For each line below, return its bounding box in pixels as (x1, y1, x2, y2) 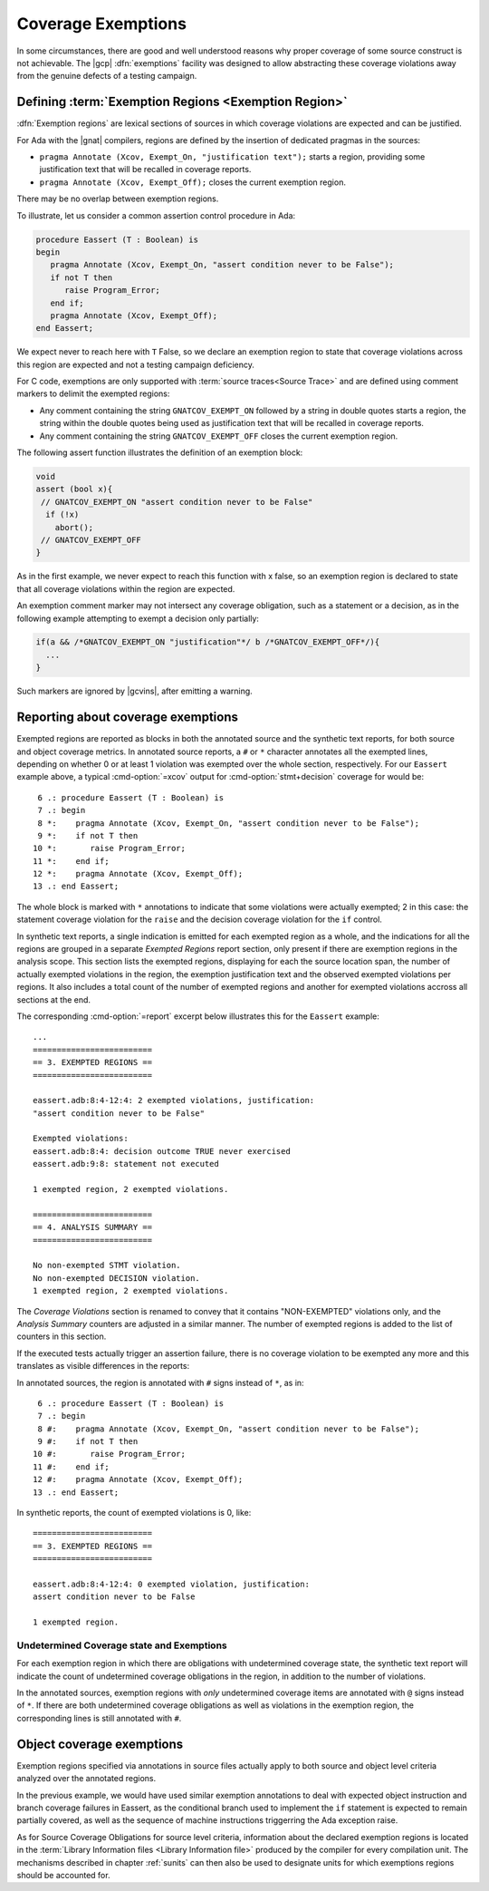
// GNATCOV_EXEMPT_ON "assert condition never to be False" (41, 497, 313, 507)
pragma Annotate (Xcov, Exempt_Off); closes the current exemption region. (39, 177, 346, 188)
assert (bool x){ (35, 484, 113, 494)
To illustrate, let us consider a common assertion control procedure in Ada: (16, 209, 296, 221)
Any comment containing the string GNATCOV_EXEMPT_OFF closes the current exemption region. (39, 431, 398, 441)
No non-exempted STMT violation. (33, 1260, 181, 1271)
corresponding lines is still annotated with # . (16, 1712, 182, 1723)
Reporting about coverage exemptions (16, 710, 239, 725)
